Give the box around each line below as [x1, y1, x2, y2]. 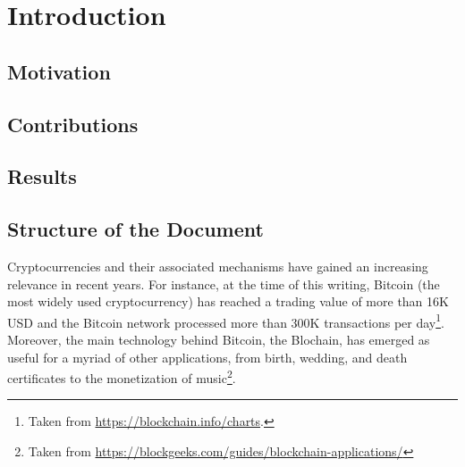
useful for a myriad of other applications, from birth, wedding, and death [7, 347, 408, 366]
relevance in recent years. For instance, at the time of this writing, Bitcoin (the [7, 274, 440, 293]
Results [7, 163, 77, 190]
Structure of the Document [7, 215, 264, 243]
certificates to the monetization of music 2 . [7, 366, 236, 387]
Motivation [7, 57, 111, 85]
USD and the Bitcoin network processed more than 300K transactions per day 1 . [7, 310, 444, 331]
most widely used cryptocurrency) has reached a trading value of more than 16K [7, 292, 449, 311]
